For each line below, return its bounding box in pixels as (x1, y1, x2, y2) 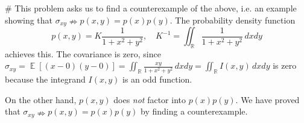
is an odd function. (122, 73, 192, 86)
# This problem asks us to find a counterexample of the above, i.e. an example (5, 2, 297, 14)
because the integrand (5, 73, 86, 86)
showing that (5, 13, 53, 26)
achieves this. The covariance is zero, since (5, 47, 161, 60)
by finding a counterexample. (141, 105, 248, 118)
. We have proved (235, 93, 300, 106)
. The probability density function (169, 13, 296, 26)
